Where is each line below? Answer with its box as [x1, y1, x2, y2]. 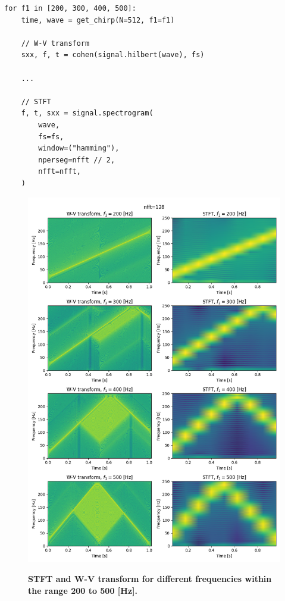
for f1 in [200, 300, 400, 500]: [4, 4, 136, 12]
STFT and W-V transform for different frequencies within [28, 572, 272, 585]
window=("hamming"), [38, 144, 120, 153]
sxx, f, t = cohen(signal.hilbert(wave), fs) [21, 51, 205, 60]
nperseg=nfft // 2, [38, 155, 115, 164]
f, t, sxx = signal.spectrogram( [21, 109, 154, 118]
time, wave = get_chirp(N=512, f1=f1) [21, 15, 175, 24]
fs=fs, [38, 132, 64, 141]
